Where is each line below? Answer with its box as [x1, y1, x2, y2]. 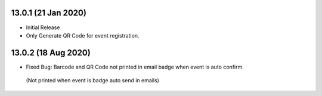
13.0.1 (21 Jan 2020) [11, 8, 86, 18]
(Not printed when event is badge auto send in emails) [26, 77, 159, 84]
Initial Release [26, 24, 60, 31]
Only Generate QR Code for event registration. [26, 32, 140, 39]
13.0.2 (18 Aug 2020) [11, 48, 91, 58]
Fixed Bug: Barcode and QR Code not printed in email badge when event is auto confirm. [26, 63, 244, 70]
